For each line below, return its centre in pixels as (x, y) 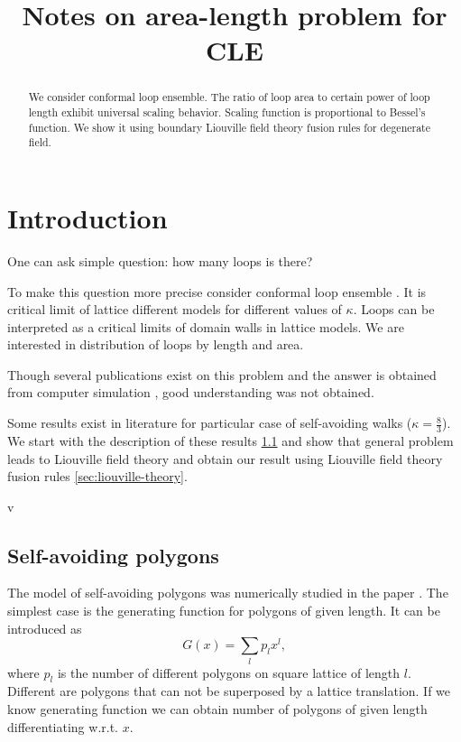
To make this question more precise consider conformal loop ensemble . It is (217, 291)
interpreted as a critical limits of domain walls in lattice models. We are (206, 326)
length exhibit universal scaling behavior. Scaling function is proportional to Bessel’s (227, 112)
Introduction (88, 217)
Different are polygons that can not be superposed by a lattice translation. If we (229, 691)
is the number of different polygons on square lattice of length (229, 672)
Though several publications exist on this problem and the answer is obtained (222, 374)
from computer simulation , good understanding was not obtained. (191, 392)
